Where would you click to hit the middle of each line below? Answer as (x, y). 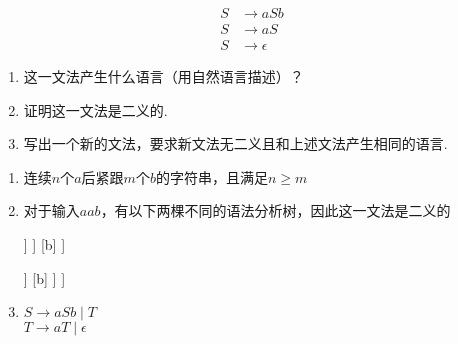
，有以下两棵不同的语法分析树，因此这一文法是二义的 (275, 210)
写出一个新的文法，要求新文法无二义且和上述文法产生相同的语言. (235, 143)
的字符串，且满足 (211, 176)
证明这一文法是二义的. (95, 109)
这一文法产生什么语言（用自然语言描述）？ (163, 76)
